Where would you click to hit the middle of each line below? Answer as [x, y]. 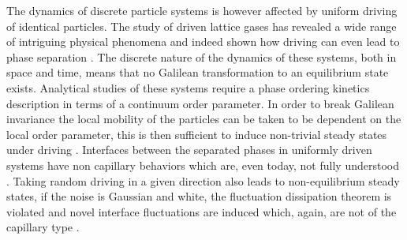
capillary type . [43, 227]
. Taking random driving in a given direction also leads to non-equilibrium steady [203, 180]
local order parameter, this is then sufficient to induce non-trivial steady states [197, 134]
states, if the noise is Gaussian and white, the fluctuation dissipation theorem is [199, 196]
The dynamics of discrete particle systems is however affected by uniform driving [202, 10]
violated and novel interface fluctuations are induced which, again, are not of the [202, 211]
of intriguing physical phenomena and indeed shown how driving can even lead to [203, 41]
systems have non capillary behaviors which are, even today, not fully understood [203, 165]
